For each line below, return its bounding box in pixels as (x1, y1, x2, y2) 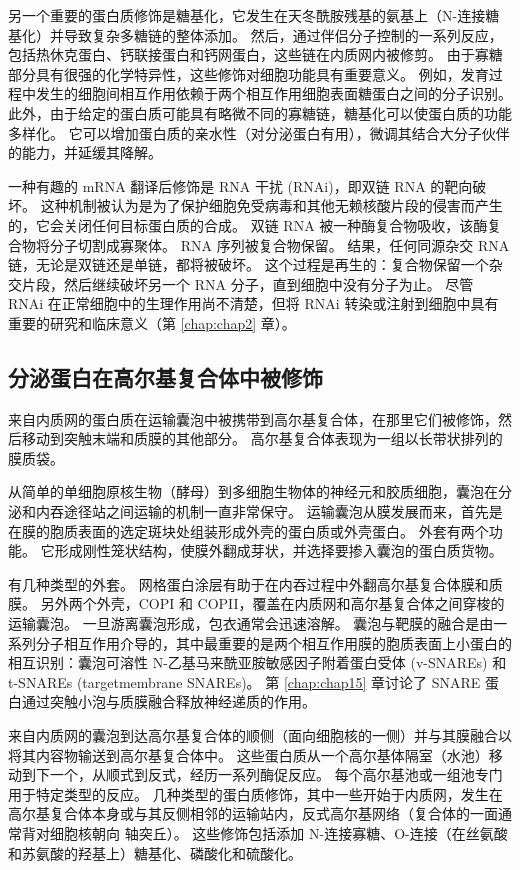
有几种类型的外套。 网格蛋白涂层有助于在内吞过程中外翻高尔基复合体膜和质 (8, 573, 503, 594)
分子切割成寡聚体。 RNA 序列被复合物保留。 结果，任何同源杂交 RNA (49, 234, 510, 255)
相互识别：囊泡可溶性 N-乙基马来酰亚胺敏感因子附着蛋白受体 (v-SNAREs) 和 (8, 652, 507, 673)
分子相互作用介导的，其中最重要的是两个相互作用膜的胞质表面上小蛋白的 (35, 632, 512, 653)
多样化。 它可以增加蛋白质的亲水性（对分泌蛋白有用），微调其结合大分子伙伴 (8, 122, 510, 143)
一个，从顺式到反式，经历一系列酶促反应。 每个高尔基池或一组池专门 (49, 764, 503, 785)
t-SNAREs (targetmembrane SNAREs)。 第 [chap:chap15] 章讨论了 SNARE (8, 671, 481, 692)
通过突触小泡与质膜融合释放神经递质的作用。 (21, 691, 316, 712)
